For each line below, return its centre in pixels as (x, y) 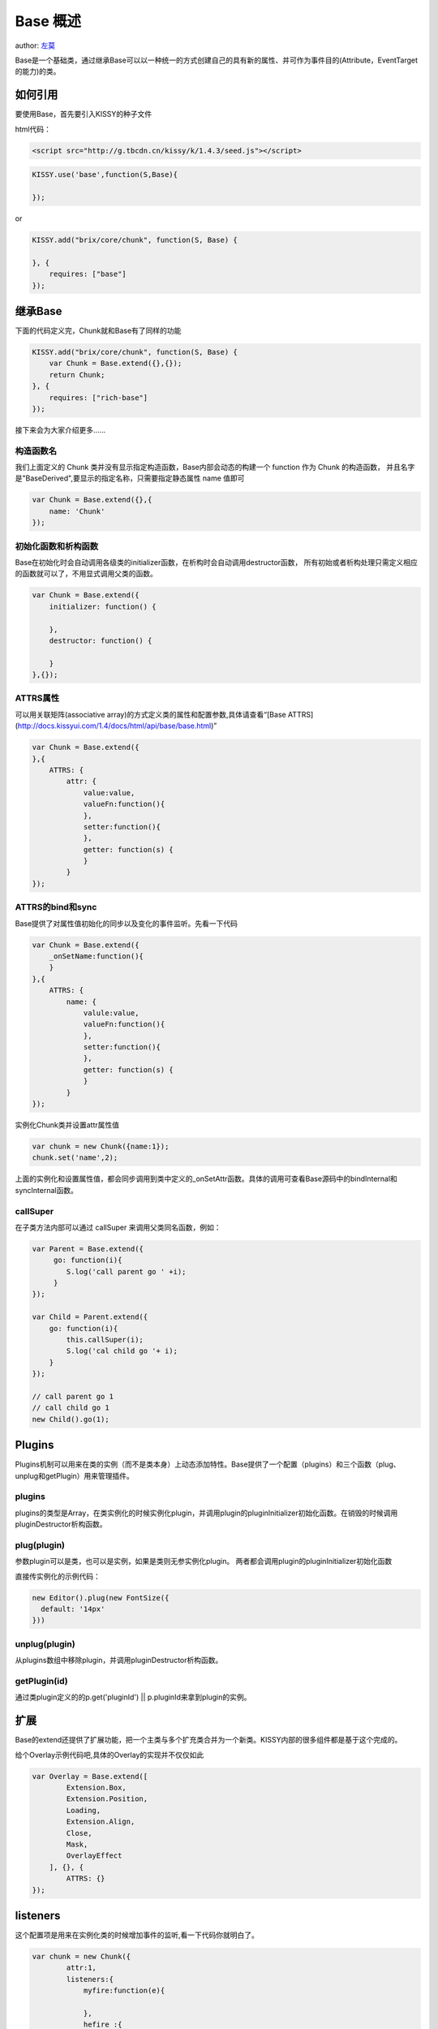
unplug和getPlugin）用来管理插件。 (74, 1475)
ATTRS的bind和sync (56, 907)
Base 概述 (48, 21)
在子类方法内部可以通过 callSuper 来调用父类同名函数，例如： (118, 1227)
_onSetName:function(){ (96, 956)
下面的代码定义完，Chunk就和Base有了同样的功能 (98, 330)
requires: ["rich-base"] (99, 397)
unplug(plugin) (45, 1643)
